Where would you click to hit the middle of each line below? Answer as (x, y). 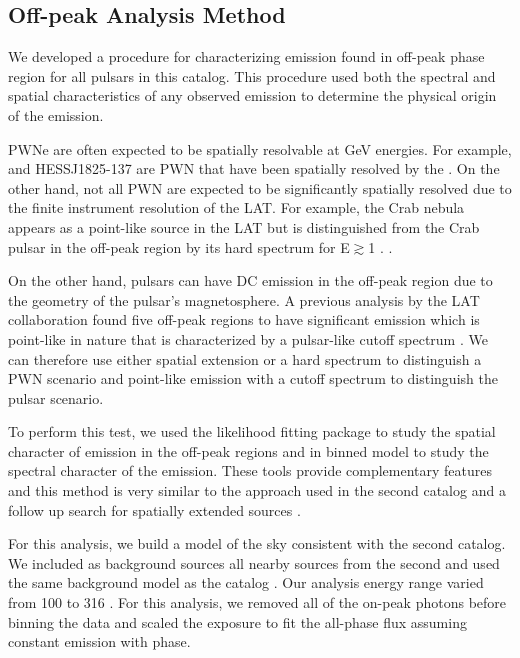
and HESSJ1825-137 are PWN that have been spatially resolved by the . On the (254, 168)
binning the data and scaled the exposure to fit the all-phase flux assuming (237, 621)
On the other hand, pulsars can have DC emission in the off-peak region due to (250, 280)
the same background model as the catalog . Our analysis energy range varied (246, 582)
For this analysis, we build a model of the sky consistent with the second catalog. (257, 543)
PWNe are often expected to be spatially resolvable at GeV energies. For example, (260, 148)
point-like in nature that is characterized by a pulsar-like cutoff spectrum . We (248, 338)
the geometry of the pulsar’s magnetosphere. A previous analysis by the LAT (244, 299)
